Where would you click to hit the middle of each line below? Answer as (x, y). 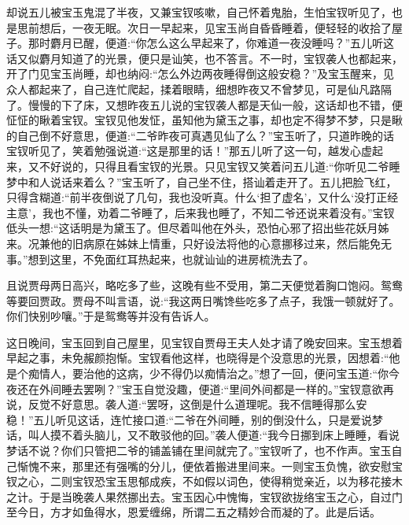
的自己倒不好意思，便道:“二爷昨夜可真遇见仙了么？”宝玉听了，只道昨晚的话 (201, 135)
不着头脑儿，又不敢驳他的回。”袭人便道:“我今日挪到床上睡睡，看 (225, 435)
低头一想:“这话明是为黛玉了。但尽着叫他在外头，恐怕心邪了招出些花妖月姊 (198, 228)
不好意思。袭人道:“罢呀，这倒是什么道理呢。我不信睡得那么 (203, 404)
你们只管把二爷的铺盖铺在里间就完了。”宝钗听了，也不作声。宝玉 (226, 451)
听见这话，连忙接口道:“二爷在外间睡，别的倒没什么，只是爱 (208, 419)
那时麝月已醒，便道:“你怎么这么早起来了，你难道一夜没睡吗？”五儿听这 (211, 43)
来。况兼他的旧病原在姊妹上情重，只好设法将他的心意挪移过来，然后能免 (193, 243)
